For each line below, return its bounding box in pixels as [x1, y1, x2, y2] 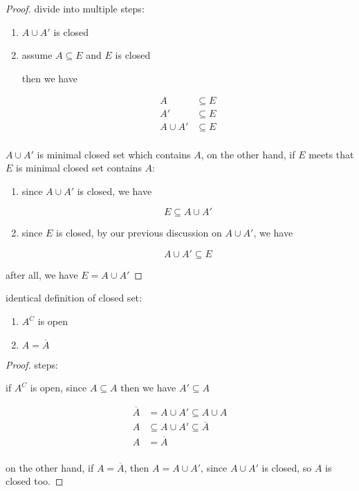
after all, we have [6, 267, 78, 281]
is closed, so [261, 460, 312, 474]
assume [21, 48, 53, 62]
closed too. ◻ [6, 474, 64, 488]
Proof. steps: [6, 357, 58, 371]
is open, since [30, 380, 87, 395]
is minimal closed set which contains [37, 147, 191, 161]
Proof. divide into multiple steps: [6, 1, 145, 15]
